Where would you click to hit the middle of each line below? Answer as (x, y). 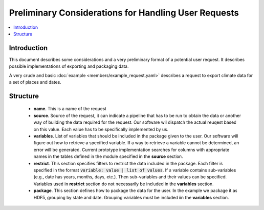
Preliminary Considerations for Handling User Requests (124, 13)
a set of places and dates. (35, 82)
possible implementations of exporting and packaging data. (69, 66)
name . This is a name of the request (70, 109)
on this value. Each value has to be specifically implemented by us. (101, 129)
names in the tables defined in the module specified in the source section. (108, 156)
